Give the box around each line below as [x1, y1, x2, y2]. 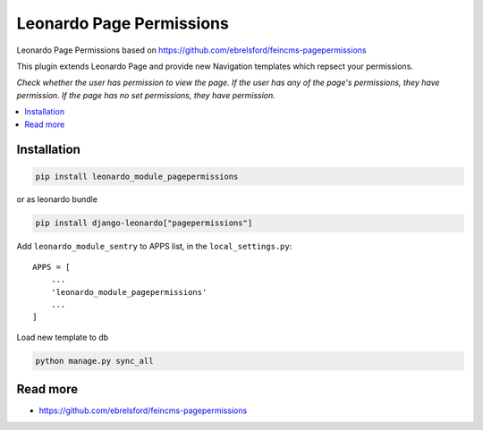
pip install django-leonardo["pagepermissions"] [35, 218, 253, 228]
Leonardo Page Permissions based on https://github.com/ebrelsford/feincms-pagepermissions [16, 45, 367, 55]
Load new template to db [16, 332, 109, 342]
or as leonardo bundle [16, 194, 98, 205]
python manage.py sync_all [35, 356, 154, 366]
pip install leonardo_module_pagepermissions [35, 171, 239, 181]
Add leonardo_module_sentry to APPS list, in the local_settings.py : [16, 241, 292, 252]
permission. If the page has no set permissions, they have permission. [16, 89, 276, 100]
